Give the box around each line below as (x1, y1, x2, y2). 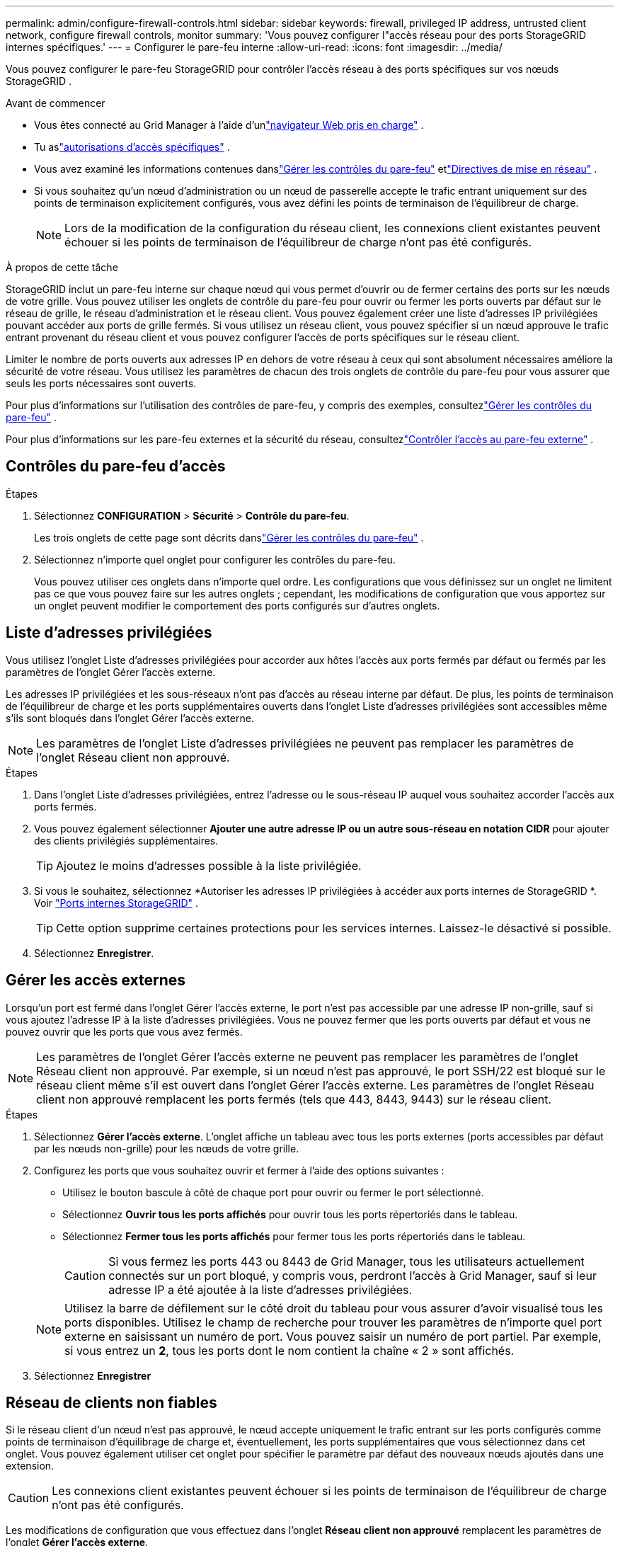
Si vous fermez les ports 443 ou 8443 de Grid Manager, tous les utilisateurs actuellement (108, 1254, 585, 1269)
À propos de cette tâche (6, 261, 118, 273)
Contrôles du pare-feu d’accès (6, 457, 226, 476)
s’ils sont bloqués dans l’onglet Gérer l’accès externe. (6, 711, 254, 724)
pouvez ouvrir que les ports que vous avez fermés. (6, 1025, 243, 1038)
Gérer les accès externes (6, 971, 186, 990)
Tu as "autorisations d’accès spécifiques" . (34, 141, 230, 153)
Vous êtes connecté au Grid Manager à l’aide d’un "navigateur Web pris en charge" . (34, 119, 424, 131)
